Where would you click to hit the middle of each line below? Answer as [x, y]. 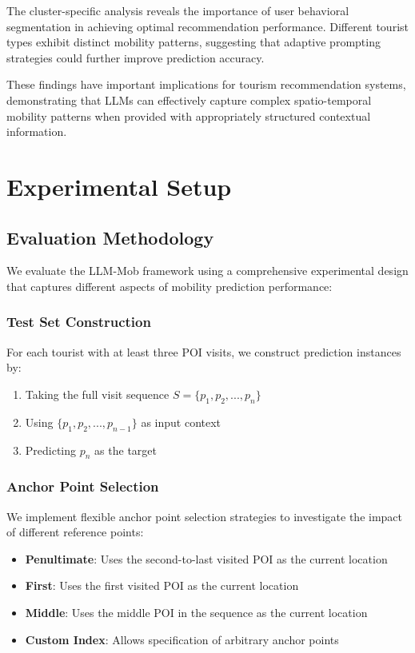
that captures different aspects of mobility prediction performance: [170, 286]
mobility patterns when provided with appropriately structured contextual [189, 115]
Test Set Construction [79, 322]
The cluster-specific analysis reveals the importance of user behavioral [178, 10]
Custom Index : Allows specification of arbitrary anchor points [182, 639]
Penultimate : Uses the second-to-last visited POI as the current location [206, 558]
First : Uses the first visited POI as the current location [162, 585]
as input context [181, 422]
